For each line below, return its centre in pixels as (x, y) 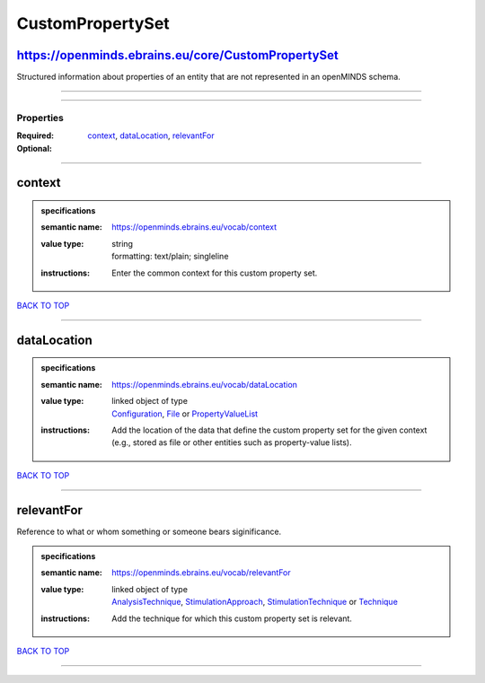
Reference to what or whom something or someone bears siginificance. (149, 531)
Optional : (35, 148)
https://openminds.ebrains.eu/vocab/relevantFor (201, 573)
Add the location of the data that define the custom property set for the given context (269, 430)
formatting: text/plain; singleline (170, 257)
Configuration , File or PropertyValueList (185, 414)
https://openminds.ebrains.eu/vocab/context (194, 227)
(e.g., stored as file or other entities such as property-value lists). (232, 442)
